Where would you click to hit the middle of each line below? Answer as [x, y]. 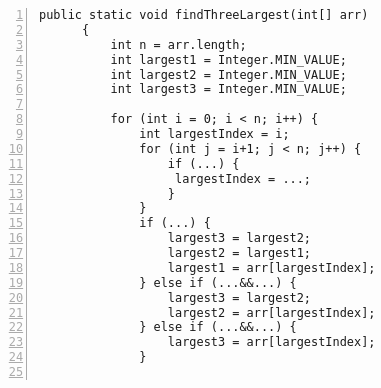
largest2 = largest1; [239, 253]
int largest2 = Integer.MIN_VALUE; [228, 74]
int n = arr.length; [178, 44]
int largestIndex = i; [214, 134]
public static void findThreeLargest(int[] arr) [204, 15]
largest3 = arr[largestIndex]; [271, 342]
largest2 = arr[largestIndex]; [271, 312]
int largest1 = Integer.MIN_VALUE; [228, 59]
